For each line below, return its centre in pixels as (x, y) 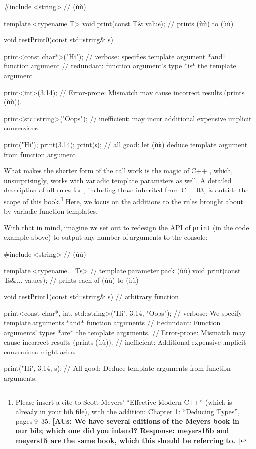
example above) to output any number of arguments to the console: (106, 237)
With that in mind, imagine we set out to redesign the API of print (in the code (127, 227)
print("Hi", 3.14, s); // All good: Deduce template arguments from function (117, 368)
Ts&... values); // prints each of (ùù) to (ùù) (71, 280)
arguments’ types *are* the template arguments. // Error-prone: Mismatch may (125, 332)
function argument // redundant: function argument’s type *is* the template (120, 66)
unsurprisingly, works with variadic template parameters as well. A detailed (118, 180)
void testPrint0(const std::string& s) (59, 40)
